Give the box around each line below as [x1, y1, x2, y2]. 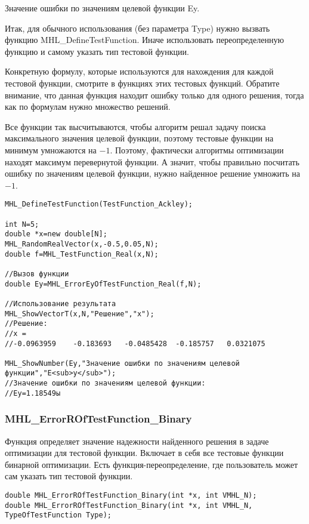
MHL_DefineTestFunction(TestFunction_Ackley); [5, 200, 193, 209]
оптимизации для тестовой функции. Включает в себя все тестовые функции [5, 446, 284, 459]
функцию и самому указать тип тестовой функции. [5, 45, 189, 57]
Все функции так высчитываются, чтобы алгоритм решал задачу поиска [5, 120, 266, 132]
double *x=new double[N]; [5, 230, 107, 239]
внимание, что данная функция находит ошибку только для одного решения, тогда [5, 88, 304, 101]
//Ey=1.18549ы [5, 389, 61, 397]
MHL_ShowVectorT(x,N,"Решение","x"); [5, 309, 154, 318]
